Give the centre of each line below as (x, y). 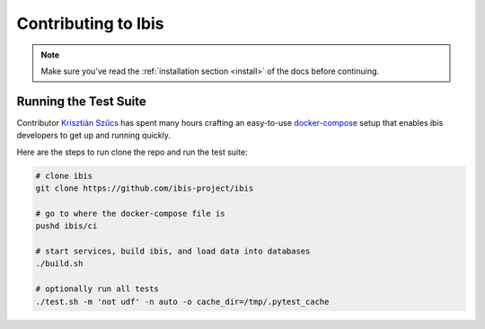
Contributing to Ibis (90, 23)
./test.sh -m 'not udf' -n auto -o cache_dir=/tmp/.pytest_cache (182, 302)
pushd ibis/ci (66, 226)
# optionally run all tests (97, 289)
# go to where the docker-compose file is (130, 213)
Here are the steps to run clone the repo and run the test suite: (132, 152)
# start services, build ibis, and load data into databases (173, 251)
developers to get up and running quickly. (93, 136)
